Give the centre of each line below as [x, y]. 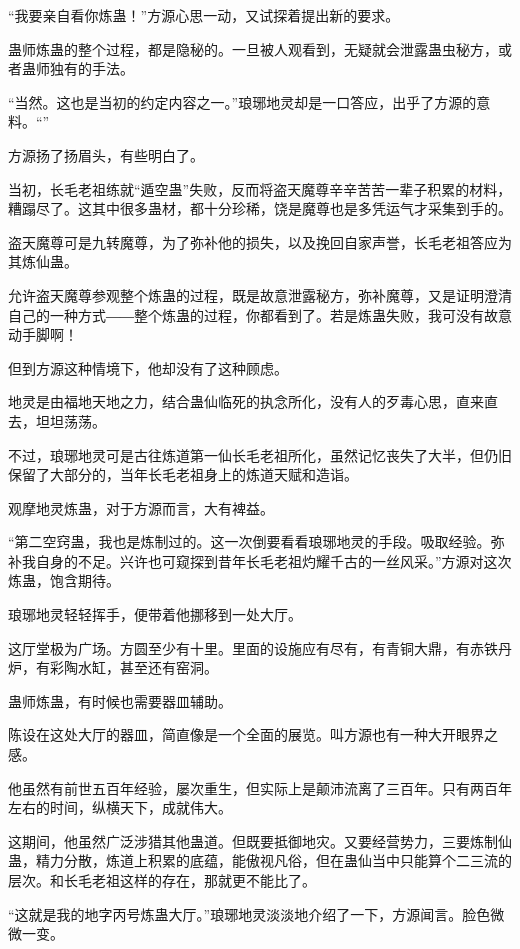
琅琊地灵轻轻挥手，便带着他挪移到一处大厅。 [155, 614]
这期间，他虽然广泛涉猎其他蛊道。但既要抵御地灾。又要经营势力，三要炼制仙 [260, 840]
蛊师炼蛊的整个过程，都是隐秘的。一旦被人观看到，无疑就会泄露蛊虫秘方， [253, 48]
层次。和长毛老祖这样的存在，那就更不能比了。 [162, 880]
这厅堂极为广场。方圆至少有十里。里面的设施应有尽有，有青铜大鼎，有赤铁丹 [260, 647]
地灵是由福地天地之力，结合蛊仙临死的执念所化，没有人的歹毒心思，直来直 [253, 401]
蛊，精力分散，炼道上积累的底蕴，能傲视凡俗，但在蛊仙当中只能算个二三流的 [260, 860]
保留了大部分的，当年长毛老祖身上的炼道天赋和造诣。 [183, 474]
